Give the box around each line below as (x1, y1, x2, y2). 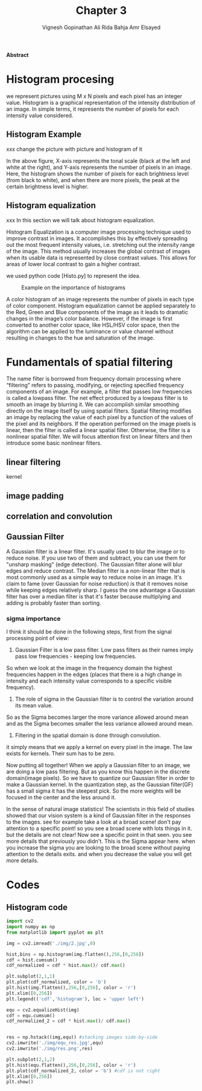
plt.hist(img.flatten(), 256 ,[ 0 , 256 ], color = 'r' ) (6, 985, 136, 991)
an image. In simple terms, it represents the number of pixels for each (6, 105, 179, 113)
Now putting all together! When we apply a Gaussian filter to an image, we (6, 762, 191, 769)
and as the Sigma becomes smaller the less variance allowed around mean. (6, 720, 194, 727)
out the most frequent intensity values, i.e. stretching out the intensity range (6, 241, 195, 248)
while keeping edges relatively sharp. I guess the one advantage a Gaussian (6, 586, 195, 594)
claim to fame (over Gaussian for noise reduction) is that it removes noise (6, 580, 188, 587)
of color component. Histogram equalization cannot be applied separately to (6, 302, 196, 309)
